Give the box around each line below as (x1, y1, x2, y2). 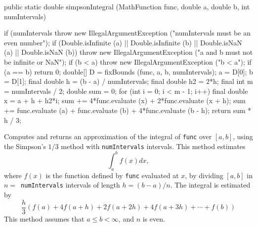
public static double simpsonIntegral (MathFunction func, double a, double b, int (4, 1, 250, 11)
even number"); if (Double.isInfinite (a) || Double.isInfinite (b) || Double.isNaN (4, 37, 242, 47)
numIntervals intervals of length (21, 180, 120, 190)
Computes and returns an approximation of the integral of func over (4, 131, 212, 142)
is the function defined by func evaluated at (45, 170, 179, 180)
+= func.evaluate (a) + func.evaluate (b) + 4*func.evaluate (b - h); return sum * (4, 105, 252, 115)
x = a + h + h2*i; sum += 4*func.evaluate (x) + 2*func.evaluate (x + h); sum (4, 95, 246, 106)
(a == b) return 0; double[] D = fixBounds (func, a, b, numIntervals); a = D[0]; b (4, 66, 253, 76)
